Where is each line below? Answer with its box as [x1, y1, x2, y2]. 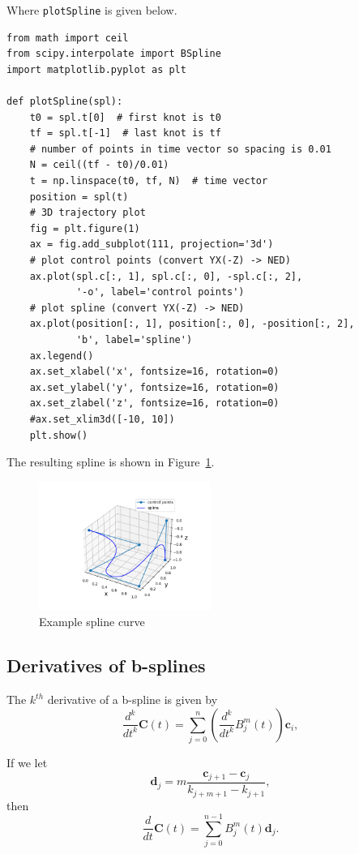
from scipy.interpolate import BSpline [6, 48, 221, 60]
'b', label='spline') [75, 333, 193, 345]
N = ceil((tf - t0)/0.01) [29, 159, 169, 171]
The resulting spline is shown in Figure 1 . [6, 453, 215, 470]
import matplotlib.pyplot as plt [6, 63, 186, 75]
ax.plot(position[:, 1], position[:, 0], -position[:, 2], [29, 318, 355, 330]
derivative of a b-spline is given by [47, 691, 218, 708]
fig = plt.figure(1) [29, 222, 140, 234]
